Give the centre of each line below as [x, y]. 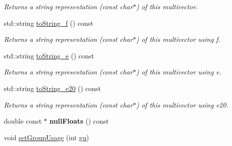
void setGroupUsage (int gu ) [47, 137]
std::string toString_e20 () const [53, 88]
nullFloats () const [79, 121]
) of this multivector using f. [178, 39]
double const [23, 121]
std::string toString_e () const [49, 55]
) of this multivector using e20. [182, 104]
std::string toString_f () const [49, 23]
